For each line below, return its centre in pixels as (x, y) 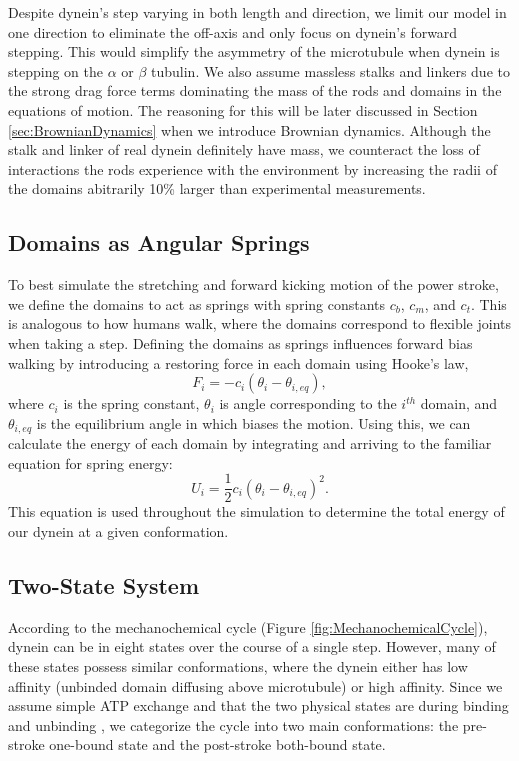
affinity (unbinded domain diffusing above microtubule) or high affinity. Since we (255, 685)
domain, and (459, 403)
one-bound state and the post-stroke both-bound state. (217, 744)
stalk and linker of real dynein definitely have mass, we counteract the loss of (244, 149)
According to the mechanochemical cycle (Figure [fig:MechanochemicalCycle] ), (248, 626)
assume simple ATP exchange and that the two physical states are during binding (258, 705)
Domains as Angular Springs (159, 242)
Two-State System (103, 584)
